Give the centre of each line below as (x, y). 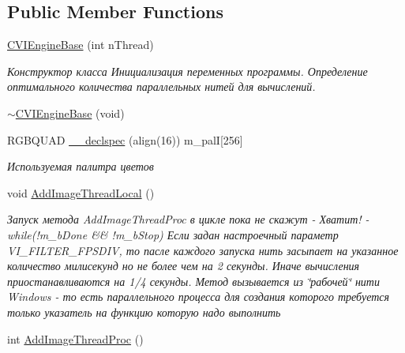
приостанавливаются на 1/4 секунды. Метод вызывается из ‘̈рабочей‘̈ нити (193, 281)
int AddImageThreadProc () (75, 338)
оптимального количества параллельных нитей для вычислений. (161, 86)
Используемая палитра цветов (81, 166)
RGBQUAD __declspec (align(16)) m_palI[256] (125, 139)
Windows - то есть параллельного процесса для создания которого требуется (199, 297)
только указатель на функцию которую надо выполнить (144, 312)
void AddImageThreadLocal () (81, 192)
